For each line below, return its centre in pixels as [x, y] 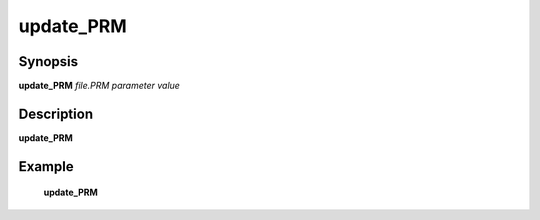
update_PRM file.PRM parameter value [99, 86]
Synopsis [48, 61]
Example [46, 166]
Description [56, 113]
